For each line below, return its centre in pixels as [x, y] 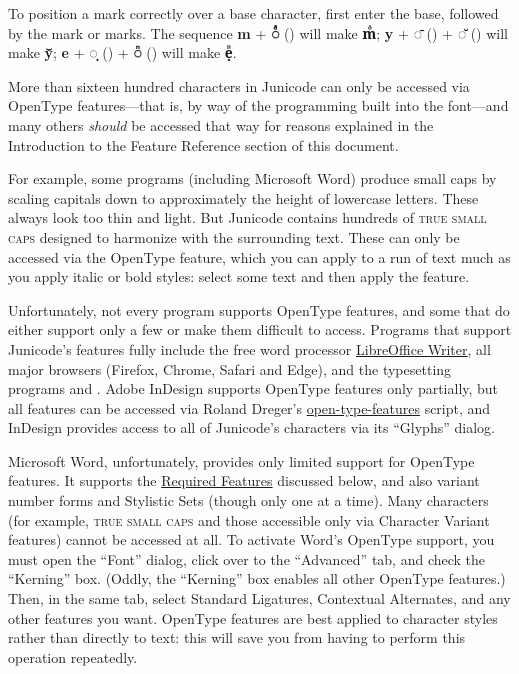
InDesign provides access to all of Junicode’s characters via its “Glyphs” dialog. [251, 427]
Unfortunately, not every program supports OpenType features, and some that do [259, 309]
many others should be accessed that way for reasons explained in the [221, 124]
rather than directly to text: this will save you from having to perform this [237, 637]
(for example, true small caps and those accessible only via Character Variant [249, 519]
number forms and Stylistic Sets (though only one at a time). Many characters [248, 500]
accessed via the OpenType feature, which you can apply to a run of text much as [259, 256]
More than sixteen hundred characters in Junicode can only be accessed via [239, 85]
